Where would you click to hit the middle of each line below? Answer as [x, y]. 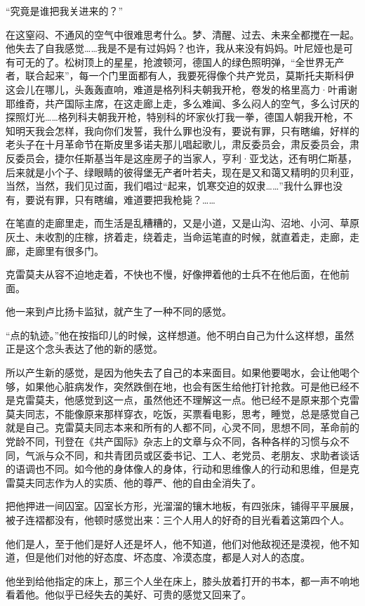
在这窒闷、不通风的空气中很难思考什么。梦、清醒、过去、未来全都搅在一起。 [182, 34]
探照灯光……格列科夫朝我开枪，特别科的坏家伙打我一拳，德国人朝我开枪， [174, 117]
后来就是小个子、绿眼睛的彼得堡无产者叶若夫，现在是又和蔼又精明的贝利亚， [182, 172]
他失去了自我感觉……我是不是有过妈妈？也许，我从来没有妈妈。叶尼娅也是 [174, 48]
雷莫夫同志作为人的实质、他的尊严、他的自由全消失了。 [133, 482]
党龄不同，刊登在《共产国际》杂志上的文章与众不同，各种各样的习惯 [163, 441]
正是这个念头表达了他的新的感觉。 [84, 349]
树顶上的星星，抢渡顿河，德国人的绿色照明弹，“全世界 [199, 61]
